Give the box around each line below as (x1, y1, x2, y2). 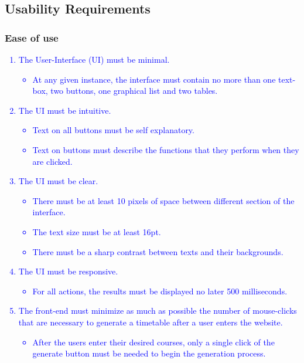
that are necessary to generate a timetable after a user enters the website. (18, 315, 283, 328)
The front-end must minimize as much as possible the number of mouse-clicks (18, 304, 297, 317)
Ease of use (5, 30, 59, 45)
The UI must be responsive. (18, 265, 118, 277)
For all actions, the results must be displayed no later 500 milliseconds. (32, 284, 288, 297)
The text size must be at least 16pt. (32, 225, 161, 238)
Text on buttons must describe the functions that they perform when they (32, 143, 299, 155)
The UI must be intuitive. (18, 104, 111, 116)
